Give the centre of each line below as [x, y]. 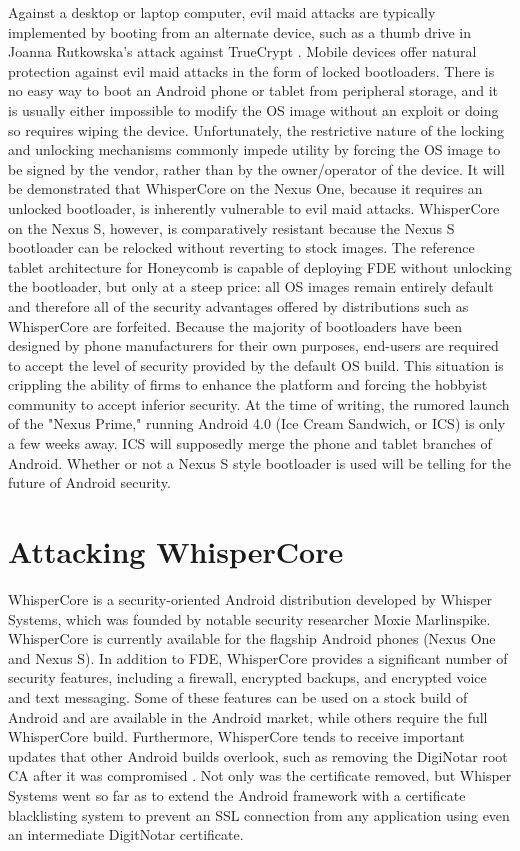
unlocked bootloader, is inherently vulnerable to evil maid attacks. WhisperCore [254, 207]
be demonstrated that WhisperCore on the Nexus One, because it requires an [245, 188]
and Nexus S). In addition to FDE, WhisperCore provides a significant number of [258, 657]
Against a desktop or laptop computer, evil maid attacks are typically [222, 12]
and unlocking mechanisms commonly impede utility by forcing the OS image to [254, 149]
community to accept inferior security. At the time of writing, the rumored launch [259, 403]
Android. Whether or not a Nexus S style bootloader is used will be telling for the [259, 462]
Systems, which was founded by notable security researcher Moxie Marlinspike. [249, 618]
